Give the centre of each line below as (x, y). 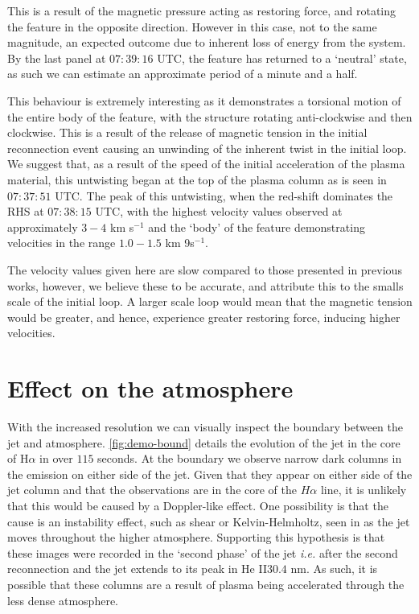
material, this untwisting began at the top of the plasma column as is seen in (197, 179)
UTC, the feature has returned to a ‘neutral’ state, (282, 58)
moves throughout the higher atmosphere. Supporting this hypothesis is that (196, 537)
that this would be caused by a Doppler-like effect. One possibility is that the (198, 505)
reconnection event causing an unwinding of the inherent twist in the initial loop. (207, 148)
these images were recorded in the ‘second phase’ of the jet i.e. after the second (203, 552)
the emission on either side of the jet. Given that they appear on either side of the (210, 474)
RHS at (26, 211)
